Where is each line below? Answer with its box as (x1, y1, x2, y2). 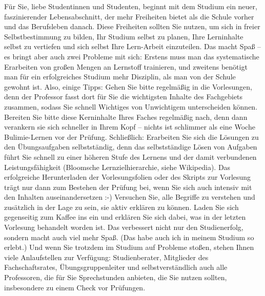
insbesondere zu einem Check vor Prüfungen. (4, 282, 146, 292)
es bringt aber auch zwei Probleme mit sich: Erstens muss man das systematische (4, 51, 259, 61)
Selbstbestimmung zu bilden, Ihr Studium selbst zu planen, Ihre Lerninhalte (4, 31, 243, 41)
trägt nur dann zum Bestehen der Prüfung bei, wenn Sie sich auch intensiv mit (4, 181, 252, 192)
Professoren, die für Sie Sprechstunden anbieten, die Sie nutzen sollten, (4, 272, 227, 283)
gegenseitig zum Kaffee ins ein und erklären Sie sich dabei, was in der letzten (4, 212, 246, 222)
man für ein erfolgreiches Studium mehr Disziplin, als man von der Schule (4, 71, 236, 82)
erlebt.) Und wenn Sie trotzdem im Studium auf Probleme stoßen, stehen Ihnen (4, 242, 254, 252)
